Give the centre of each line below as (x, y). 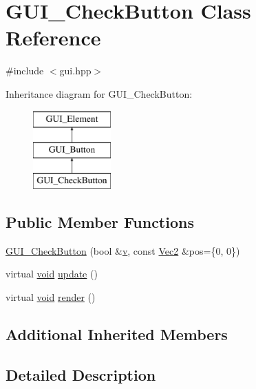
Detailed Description (81, 374)
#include (25, 71)
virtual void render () (51, 296)
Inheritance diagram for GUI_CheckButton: (99, 93)
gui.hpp (75, 71)
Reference (53, 38)
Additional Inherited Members (117, 334)
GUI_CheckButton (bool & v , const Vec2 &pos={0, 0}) (123, 250)
